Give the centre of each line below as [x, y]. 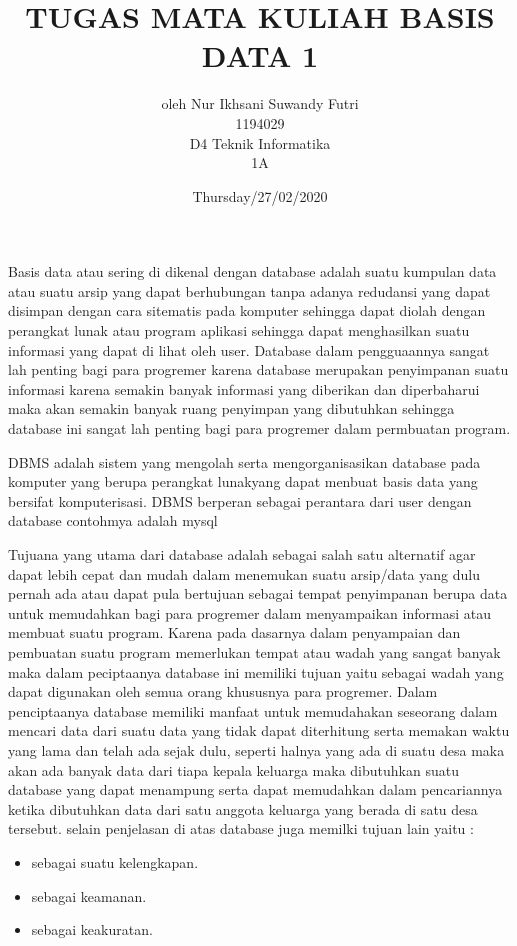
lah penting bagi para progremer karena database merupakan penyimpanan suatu [258, 369]
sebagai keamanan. [89, 895]
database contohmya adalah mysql [113, 520]
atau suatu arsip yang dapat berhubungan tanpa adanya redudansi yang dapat [249, 290]
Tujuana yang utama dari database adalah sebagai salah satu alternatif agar [242, 554]
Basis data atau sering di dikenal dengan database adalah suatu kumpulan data [252, 271]
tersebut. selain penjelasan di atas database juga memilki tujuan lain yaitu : [241, 828]
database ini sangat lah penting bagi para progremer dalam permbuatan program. [259, 428]
